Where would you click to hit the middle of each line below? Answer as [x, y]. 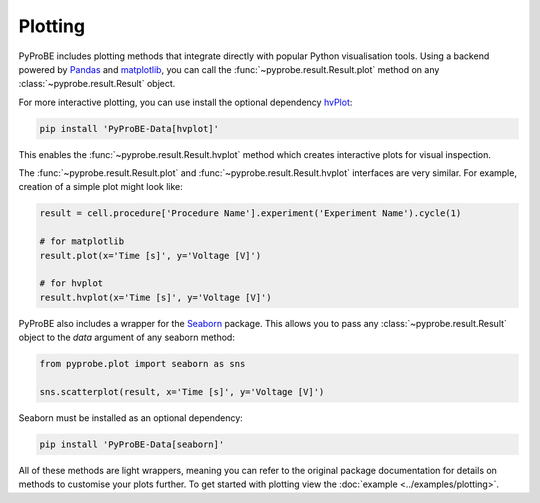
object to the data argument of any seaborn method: [126, 337]
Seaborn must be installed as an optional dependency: [131, 417]
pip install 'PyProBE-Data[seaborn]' [132, 444]
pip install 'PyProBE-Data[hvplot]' [129, 128]
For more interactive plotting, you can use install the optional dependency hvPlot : [185, 102]
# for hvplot [71, 283]
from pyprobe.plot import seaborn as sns [142, 364]
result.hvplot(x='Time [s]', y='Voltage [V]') [155, 297]
